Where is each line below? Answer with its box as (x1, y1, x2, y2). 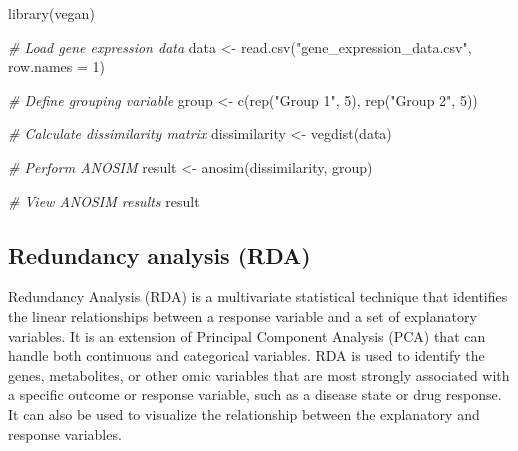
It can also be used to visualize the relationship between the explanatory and (8, 403, 480, 424)
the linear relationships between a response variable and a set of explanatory (8, 305, 477, 326)
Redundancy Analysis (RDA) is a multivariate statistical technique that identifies (8, 286, 508, 307)
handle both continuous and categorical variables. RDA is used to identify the (8, 345, 485, 366)
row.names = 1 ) (8, 56, 105, 77)
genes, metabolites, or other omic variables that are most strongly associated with (8, 364, 510, 385)
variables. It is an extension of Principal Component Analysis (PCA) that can (8, 325, 486, 346)
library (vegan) (8, 3, 95, 23)
